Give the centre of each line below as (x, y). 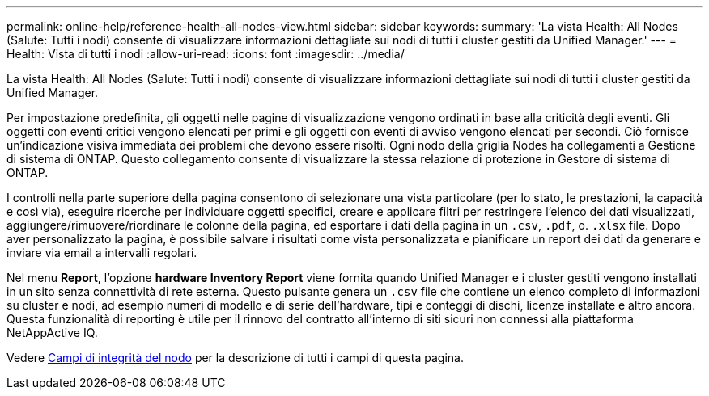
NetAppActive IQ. (52, 333)
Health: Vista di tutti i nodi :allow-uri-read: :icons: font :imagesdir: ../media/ (206, 54)
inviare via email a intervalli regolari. (102, 253)
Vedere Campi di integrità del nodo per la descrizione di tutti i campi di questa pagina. (236, 358)
